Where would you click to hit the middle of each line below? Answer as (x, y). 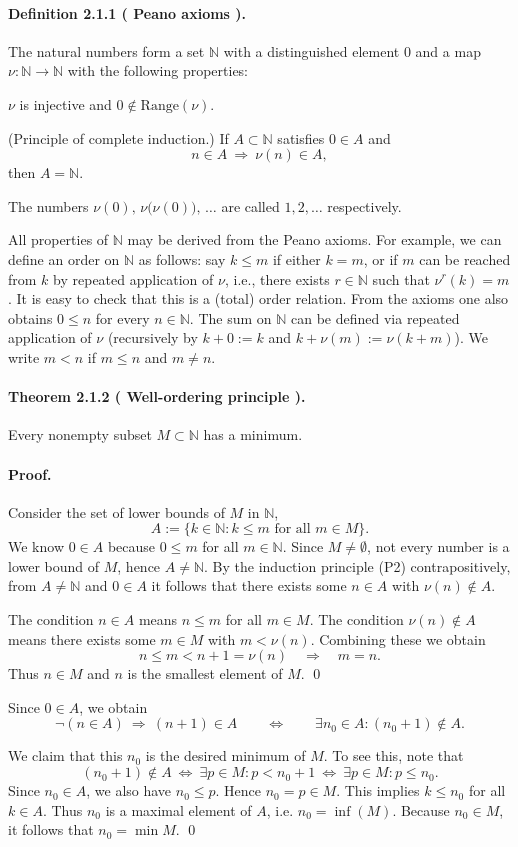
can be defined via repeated (375, 317)
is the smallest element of (205, 673)
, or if (380, 258)
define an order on (64, 258)
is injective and (65, 103)
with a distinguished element (311, 50)
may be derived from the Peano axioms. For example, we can (314, 239)
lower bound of (54, 565)
